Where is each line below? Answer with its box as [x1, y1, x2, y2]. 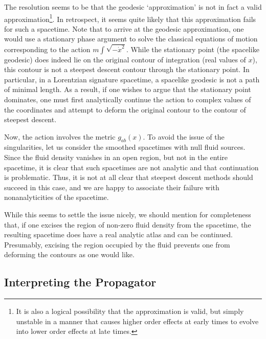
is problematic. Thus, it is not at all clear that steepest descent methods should [4, 172, 253, 183]
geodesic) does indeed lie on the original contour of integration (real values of [4, 54, 246, 64]
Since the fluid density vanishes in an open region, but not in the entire [4, 152, 228, 163]
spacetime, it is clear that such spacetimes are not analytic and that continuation [4, 162, 259, 172]
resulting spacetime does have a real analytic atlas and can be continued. [4, 229, 233, 240]
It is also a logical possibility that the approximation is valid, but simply [16, 306, 244, 317]
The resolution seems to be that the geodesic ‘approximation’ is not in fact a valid [4, 2, 262, 12]
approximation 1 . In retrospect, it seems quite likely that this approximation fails [4, 12, 256, 24]
